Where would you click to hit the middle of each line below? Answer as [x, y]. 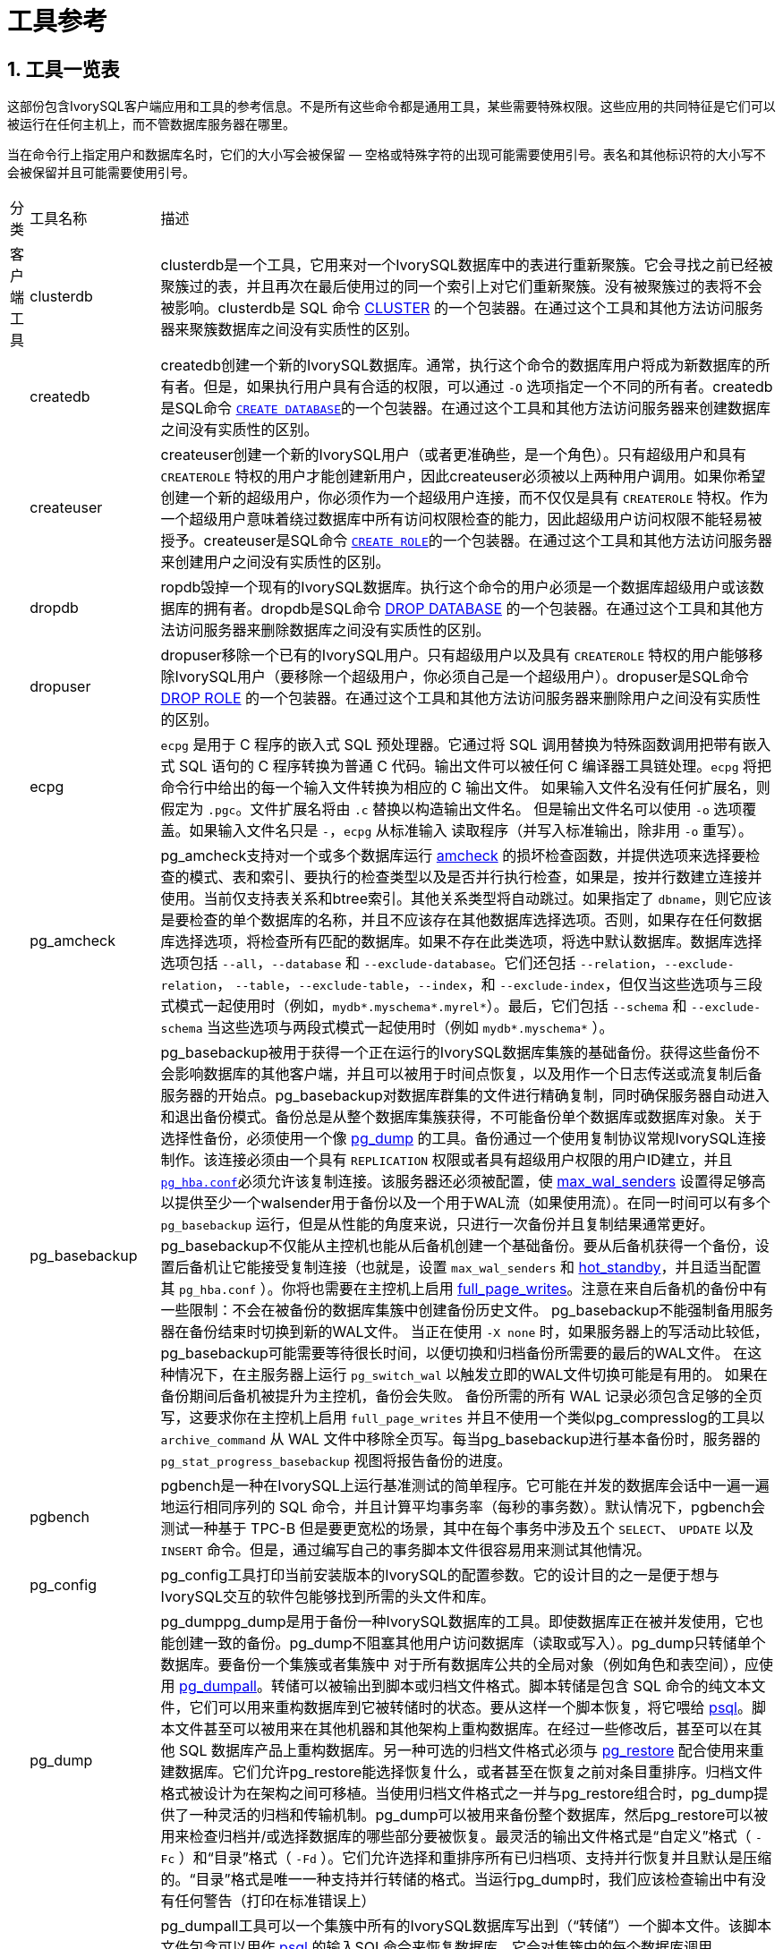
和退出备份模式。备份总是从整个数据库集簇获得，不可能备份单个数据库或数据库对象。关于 [461, 1117]
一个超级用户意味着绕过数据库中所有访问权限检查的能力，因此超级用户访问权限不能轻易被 [461, 519]
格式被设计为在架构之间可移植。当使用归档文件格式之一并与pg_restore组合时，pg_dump [457, 1794]
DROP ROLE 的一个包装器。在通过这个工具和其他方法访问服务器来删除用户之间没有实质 [454, 698]
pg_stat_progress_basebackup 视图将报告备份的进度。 [336, 1461]
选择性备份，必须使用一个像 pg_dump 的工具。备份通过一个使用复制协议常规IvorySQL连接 [464, 1139]
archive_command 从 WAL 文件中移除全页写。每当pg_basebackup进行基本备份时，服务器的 [460, 1439]
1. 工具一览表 [64, 69]
